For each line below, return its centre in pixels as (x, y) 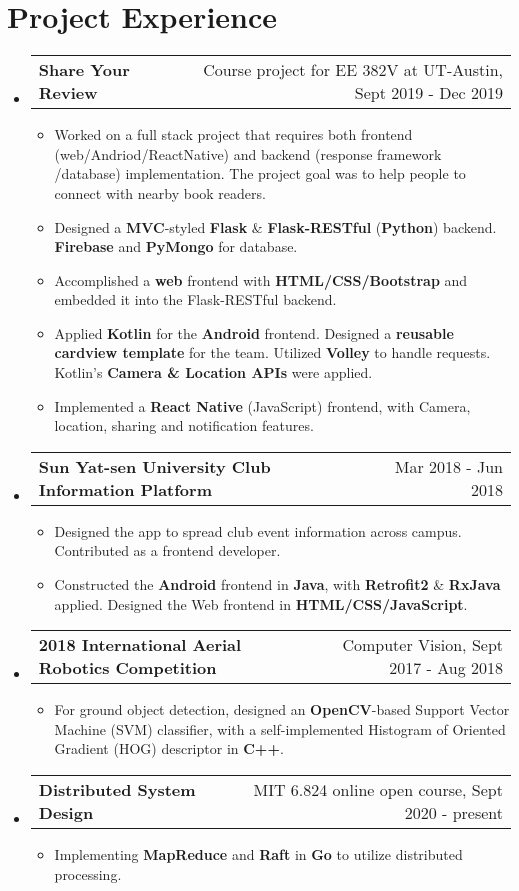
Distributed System (117, 789)
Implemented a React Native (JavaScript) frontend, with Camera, (262, 405)
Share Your (84, 70)
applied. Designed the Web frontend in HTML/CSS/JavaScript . (261, 603)
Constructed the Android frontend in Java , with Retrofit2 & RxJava (277, 584)
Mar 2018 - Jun (448, 466)
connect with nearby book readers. (160, 192)
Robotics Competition (127, 668)
